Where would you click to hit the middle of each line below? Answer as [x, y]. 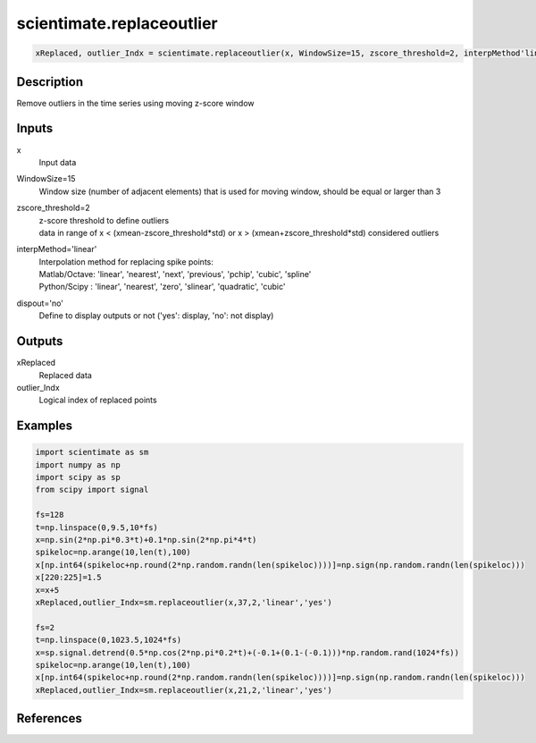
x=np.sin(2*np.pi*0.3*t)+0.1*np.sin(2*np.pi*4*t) [146, 540]
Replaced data [66, 375]
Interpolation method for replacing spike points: [126, 262]
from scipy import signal [92, 490]
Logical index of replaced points [98, 400]
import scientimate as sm [92, 452]
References [49, 718]
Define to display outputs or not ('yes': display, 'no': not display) [156, 316]
